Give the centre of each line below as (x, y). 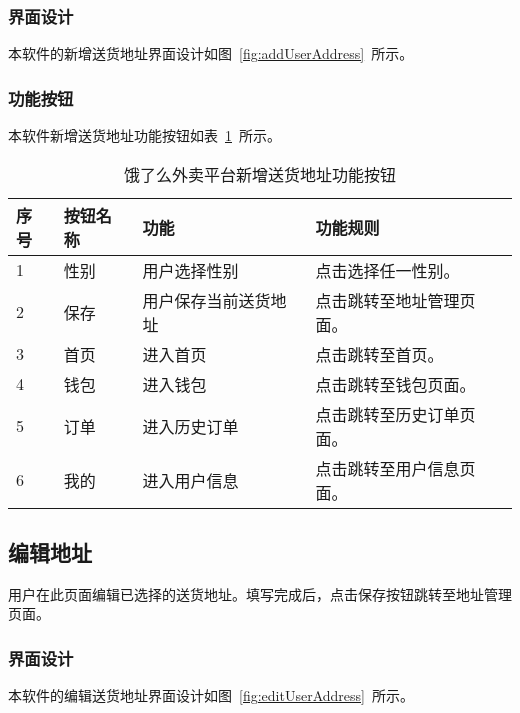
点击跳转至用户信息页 (395, 468)
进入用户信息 (190, 480)
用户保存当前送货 (206, 300)
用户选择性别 (190, 270)
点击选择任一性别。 (387, 270)
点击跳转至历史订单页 (395, 414)
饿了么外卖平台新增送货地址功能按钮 (259, 174)
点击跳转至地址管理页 (395, 300)
